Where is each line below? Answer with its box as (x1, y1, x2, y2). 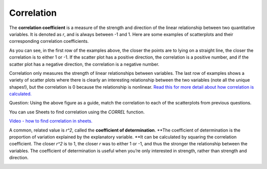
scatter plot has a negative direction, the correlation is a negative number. (9, 61, 160, 67)
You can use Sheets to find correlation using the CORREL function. (9, 109, 145, 115)
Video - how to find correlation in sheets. (9, 118, 92, 124)
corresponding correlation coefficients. (9, 38, 89, 44)
